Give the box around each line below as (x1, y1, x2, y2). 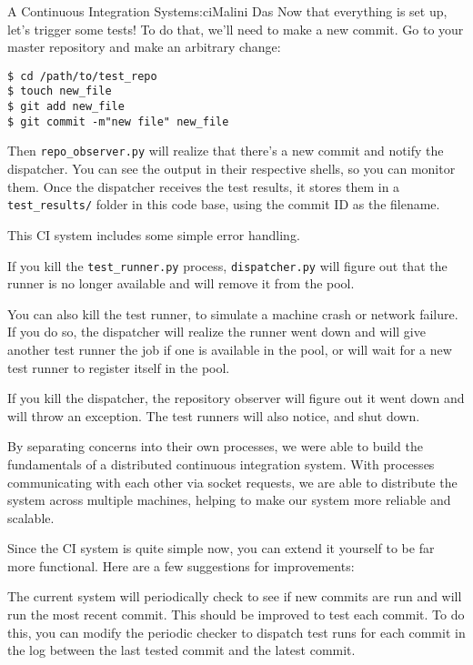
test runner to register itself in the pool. (7, 358, 230, 377)
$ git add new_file (7, 100, 125, 114)
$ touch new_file (7, 85, 112, 98)
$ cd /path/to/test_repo (7, 69, 157, 83)
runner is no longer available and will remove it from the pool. (7, 274, 355, 293)
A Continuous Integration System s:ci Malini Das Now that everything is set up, (7, 2, 448, 20)
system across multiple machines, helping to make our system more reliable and (7, 490, 451, 509)
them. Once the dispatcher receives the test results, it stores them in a (7, 176, 400, 196)
